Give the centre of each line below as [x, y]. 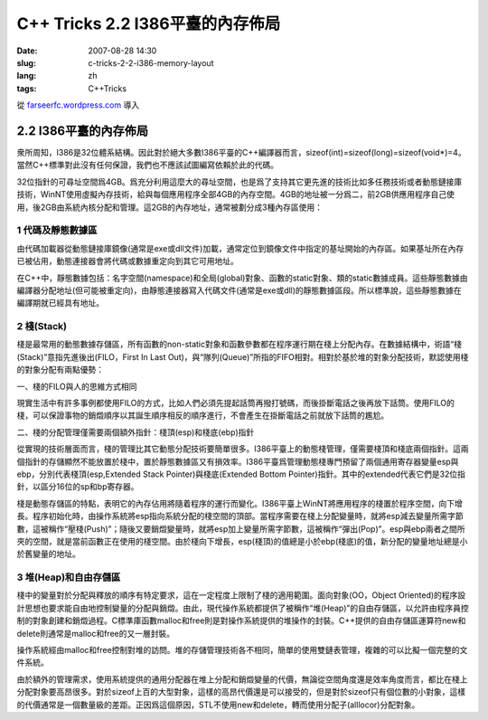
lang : [27, 76]
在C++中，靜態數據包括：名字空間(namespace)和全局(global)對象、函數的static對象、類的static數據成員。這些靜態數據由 [242, 278]
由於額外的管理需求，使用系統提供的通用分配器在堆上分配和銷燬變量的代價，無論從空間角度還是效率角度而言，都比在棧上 [242, 679]
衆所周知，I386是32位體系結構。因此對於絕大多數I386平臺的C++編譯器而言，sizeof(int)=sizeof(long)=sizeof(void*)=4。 [241, 153]
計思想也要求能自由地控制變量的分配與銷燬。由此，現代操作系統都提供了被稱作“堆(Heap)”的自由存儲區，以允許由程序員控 [243, 608]
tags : [27, 88]
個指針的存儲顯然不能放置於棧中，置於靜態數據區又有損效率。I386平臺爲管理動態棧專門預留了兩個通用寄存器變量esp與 [238, 461]
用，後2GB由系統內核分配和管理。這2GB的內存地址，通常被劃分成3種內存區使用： [169, 207]
